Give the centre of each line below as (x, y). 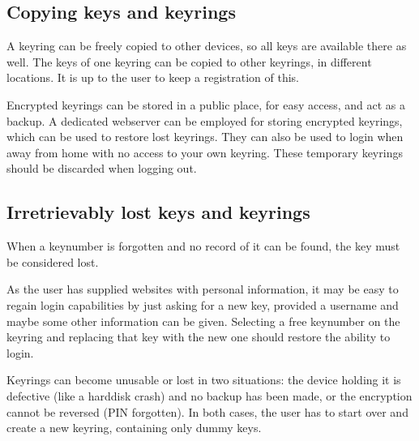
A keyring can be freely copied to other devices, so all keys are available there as (207, 46)
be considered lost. (53, 261)
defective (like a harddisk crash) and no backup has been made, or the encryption (209, 395)
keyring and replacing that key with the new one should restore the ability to (199, 337)
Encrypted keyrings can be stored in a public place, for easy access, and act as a (206, 104)
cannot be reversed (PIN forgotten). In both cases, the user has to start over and (207, 411)
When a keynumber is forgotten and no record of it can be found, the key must (203, 246)
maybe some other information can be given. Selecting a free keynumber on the (203, 321)
